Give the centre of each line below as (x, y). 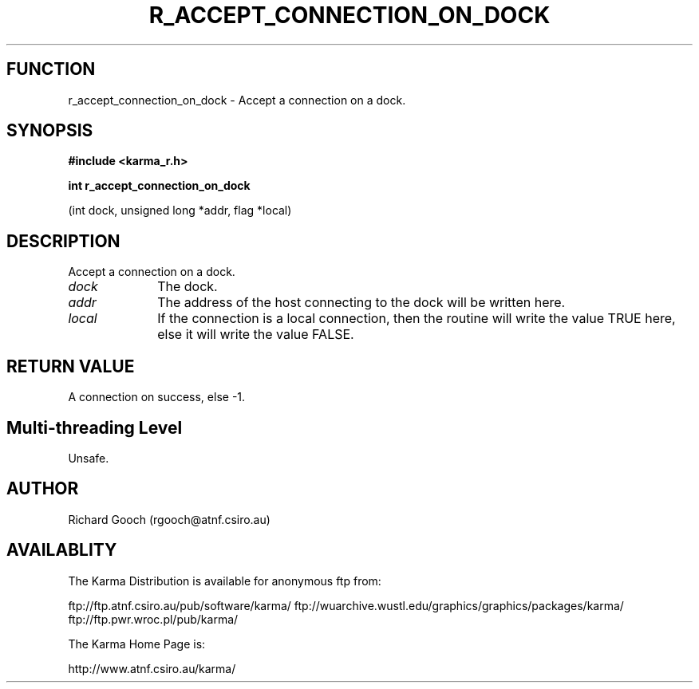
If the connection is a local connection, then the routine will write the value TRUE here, (417, 319)
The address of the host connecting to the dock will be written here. (361, 303)
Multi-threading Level (95, 427)
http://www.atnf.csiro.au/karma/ (152, 668)
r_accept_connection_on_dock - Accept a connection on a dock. (237, 100)
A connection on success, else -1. (157, 397)
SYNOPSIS (50, 131)
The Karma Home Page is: (137, 644)
